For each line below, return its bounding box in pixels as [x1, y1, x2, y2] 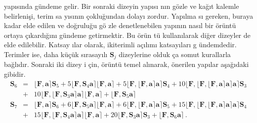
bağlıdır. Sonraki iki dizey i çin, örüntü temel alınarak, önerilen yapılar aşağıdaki [4, 59, 249, 69]
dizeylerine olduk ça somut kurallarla [119, 49, 231, 59]
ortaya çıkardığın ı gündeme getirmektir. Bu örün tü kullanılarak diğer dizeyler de [4, 30, 251, 40]
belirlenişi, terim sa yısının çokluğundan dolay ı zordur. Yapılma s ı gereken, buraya [4, 10, 253, 21]
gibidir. [4, 69, 26, 79]
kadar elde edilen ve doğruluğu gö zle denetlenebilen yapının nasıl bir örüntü [4, 20, 236, 31]
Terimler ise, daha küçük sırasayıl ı [4, 49, 108, 59]
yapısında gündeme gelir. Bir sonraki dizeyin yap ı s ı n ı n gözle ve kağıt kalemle [4, 1, 239, 11]
